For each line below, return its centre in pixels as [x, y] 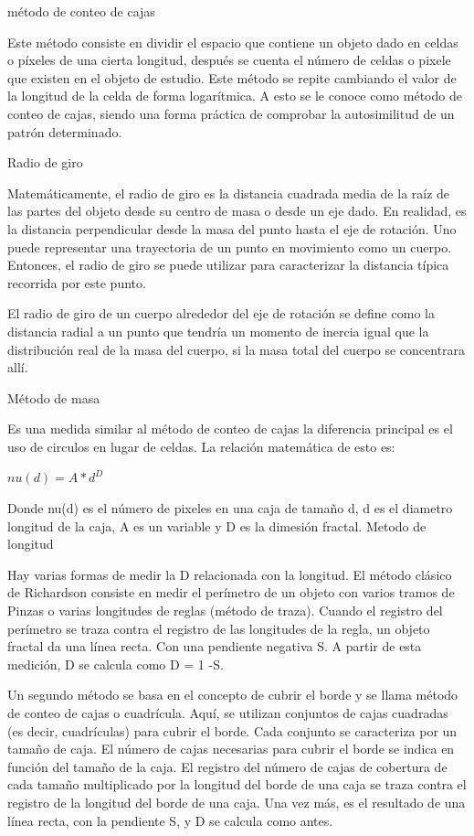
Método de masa [54, 397]
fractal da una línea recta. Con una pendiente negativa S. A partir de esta [215, 646]
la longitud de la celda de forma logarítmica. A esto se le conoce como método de [235, 96]
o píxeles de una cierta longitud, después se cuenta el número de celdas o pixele [229, 60]
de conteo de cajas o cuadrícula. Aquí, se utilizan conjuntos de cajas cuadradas [228, 713]
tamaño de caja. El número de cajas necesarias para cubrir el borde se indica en [231, 749]
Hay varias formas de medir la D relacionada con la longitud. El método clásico [230, 574]
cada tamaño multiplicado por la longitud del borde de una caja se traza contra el [237, 784]
